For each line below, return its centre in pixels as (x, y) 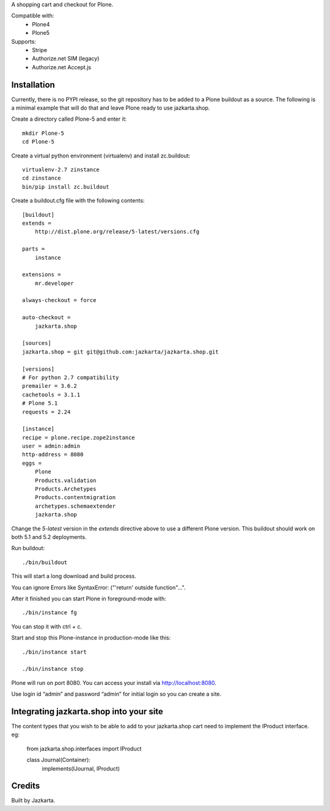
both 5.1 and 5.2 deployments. (49, 537)
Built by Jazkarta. (33, 801)
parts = (34, 249)
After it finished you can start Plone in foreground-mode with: (89, 598)
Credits (26, 786)
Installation (33, 85)
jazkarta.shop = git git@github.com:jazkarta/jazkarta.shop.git (121, 352)
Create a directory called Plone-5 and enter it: (69, 119)
